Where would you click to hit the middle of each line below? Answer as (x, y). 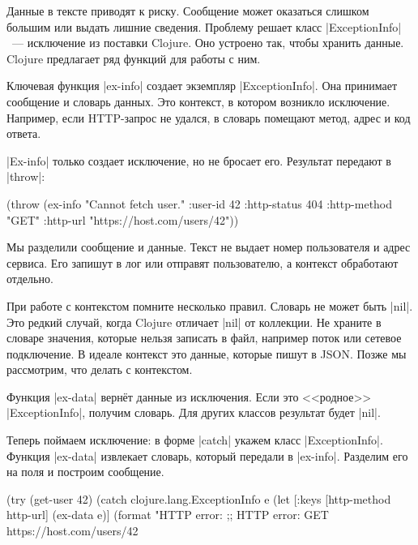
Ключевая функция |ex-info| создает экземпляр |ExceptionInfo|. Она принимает (202, 86)
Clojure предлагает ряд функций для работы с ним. (134, 58)
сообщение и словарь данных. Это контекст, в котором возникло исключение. (198, 101)
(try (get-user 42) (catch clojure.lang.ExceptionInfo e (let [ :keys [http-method (199, 498)
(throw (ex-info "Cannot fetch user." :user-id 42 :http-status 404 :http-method (200, 203)
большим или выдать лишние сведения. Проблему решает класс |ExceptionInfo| (204, 26)
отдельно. (30, 279)
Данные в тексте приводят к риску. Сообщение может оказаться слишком (188, 11)
